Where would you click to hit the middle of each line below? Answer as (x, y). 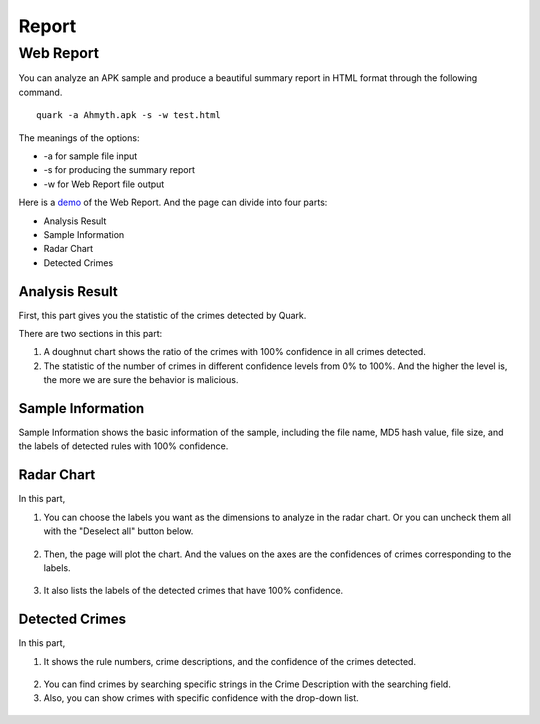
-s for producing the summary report (119, 170)
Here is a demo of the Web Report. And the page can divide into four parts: (173, 202)
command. (40, 92)
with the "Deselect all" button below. (118, 531)
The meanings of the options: (79, 137)
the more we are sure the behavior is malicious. (141, 380)
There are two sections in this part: (90, 333)
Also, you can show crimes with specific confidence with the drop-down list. (201, 698)
